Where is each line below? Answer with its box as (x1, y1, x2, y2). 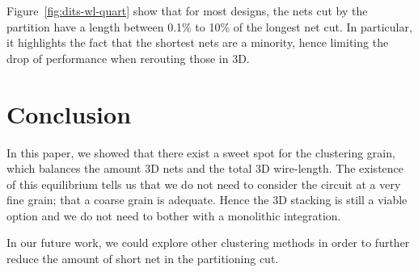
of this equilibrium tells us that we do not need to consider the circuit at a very (6, 175, 401, 192)
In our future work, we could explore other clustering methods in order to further (6, 234, 410, 251)
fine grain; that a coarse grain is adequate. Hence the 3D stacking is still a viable (6, 191, 407, 208)
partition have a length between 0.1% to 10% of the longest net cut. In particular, (6, 18, 412, 35)
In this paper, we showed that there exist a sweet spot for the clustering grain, (6, 144, 395, 161)
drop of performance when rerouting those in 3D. (6, 49, 250, 66)
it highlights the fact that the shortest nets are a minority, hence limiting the (6, 34, 389, 51)
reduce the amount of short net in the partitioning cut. (6, 250, 279, 267)
